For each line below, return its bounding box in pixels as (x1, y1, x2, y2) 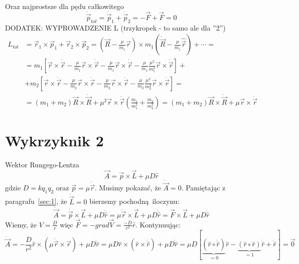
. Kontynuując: (135, 219, 181, 229)
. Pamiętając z (181, 182, 226, 193)
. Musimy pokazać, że (94, 182, 161, 193)
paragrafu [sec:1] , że (5, 196, 67, 206)
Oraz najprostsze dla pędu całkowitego (5, 1, 124, 11)
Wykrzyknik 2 (5, 130, 104, 151)
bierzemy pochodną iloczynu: (89, 196, 180, 206)
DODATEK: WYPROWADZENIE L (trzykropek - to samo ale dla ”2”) (5, 22, 226, 33)
